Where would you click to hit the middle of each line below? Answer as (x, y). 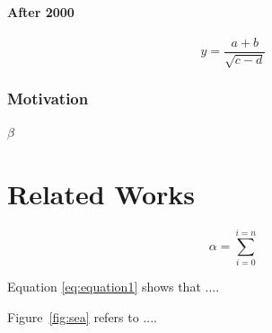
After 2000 (41, 11)
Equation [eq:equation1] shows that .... (114, 287)
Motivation (48, 99)
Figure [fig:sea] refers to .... (82, 316)
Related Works (101, 194)
